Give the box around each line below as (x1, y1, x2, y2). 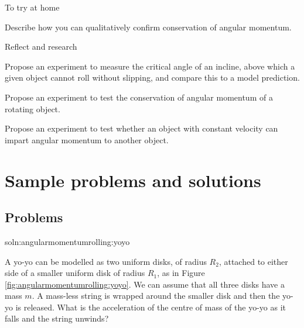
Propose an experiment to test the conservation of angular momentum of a (5, 91, 273, 103)
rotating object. (5, 102, 60, 115)
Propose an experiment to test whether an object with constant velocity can (5, 122, 278, 134)
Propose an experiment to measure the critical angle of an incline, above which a (5, 60, 295, 72)
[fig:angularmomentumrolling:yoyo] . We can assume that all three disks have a (5, 278, 285, 290)
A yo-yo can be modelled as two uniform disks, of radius (5, 255, 207, 267)
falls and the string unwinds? (5, 312, 109, 324)
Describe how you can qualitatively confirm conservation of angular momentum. (5, 20, 292, 33)
